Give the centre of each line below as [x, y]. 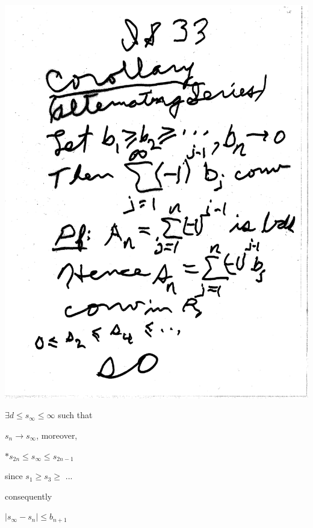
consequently [29, 496]
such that [75, 415]
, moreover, [57, 435]
